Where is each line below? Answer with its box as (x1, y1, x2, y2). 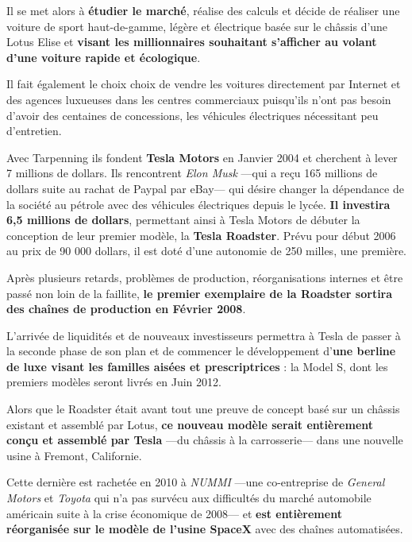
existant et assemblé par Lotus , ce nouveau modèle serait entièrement (6, 416, 374, 432)
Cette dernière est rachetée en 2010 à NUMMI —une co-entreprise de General (6, 474, 385, 490)
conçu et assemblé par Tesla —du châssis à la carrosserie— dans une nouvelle (6, 432, 403, 448)
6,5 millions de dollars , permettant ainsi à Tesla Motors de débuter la (6, 211, 360, 228)
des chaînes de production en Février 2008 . (6, 300, 246, 317)
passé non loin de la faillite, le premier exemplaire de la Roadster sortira (6, 285, 393, 301)
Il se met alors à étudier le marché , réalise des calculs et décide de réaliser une (6, 2, 400, 18)
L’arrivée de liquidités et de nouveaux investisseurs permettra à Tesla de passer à (6, 327, 401, 343)
